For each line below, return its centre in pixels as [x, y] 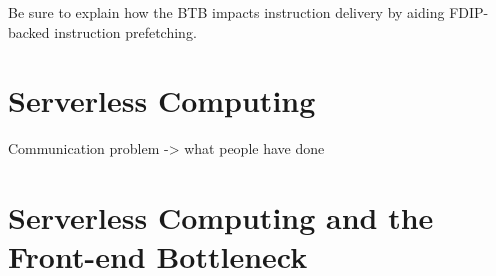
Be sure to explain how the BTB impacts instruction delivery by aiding [226, 12]
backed [29, 31]
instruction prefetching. [125, 31]
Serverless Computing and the [221, 217]
